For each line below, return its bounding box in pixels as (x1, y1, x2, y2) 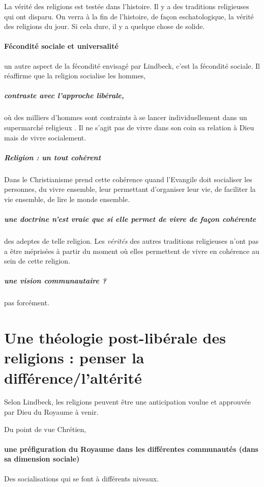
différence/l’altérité (4, 367, 142, 388)
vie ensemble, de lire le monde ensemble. (4, 193, 130, 204)
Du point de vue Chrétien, (4, 423, 86, 434)
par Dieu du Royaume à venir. (4, 407, 99, 417)
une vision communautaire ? (4, 275, 106, 286)
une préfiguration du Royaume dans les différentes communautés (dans (4, 443, 258, 454)
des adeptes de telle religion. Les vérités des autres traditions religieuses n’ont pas (4, 236, 259, 246)
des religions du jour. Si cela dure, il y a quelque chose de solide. (4, 21, 205, 32)
